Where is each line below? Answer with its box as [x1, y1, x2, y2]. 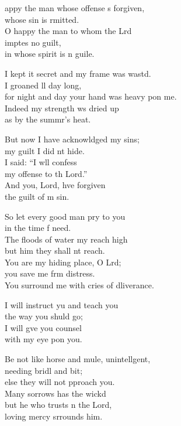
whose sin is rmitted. [5, 13, 79, 25]
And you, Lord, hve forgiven [5, 179, 106, 191]
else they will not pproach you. [5, 376, 115, 388]
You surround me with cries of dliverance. [5, 279, 154, 291]
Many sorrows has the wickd [5, 387, 106, 399]
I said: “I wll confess [5, 156, 77, 168]
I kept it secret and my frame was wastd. [5, 67, 151, 79]
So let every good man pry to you [5, 210, 126, 222]
